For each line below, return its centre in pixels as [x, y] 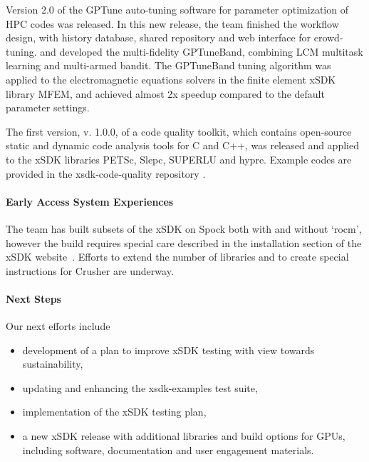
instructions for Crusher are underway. [90, 270]
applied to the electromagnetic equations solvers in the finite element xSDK [171, 79]
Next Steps [33, 298]
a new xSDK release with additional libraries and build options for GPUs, [184, 436]
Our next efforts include [58, 326]
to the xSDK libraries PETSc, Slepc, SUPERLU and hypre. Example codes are [179, 159]
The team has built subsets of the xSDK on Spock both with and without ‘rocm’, [184, 228]
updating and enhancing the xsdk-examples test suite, [140, 387]
